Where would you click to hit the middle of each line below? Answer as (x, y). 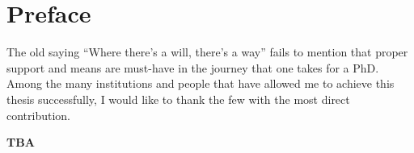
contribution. (39, 115)
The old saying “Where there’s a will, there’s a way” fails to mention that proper (207, 52)
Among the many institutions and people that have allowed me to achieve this (201, 83)
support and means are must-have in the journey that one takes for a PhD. (193, 67)
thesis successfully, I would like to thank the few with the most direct (178, 99)
